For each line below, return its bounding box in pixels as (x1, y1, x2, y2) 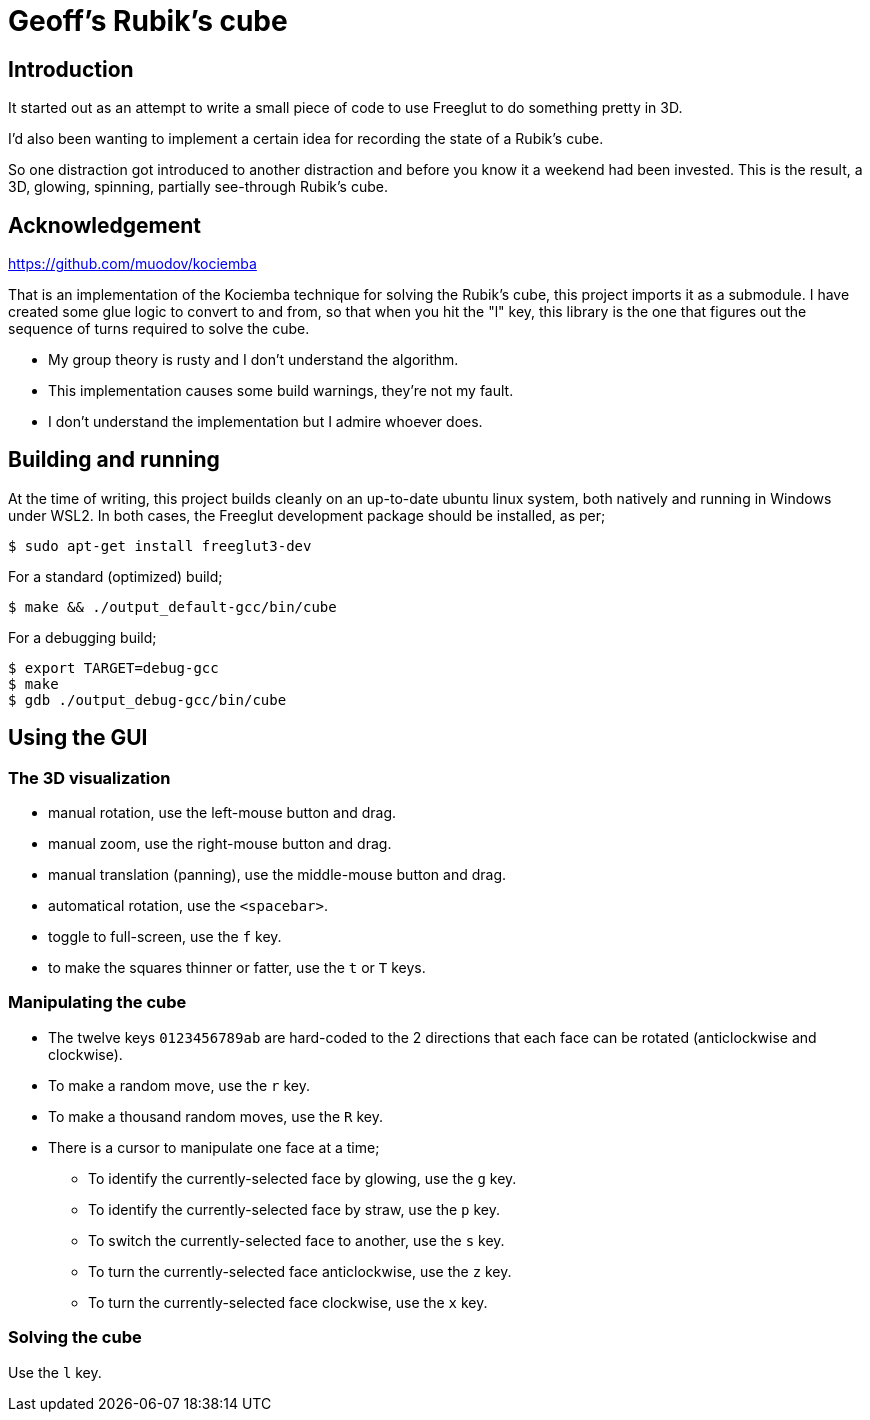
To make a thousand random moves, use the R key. (48, 1107, 383, 1125)
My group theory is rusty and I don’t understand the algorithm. (48, 351, 459, 369)
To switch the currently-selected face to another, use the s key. (88, 1231, 505, 1249)
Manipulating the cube (8, 992, 187, 1013)
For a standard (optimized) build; (8, 567, 223, 585)
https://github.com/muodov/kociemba (8, 255, 257, 273)
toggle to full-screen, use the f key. (48, 928, 282, 946)
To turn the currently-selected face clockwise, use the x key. (88, 1293, 488, 1311)
